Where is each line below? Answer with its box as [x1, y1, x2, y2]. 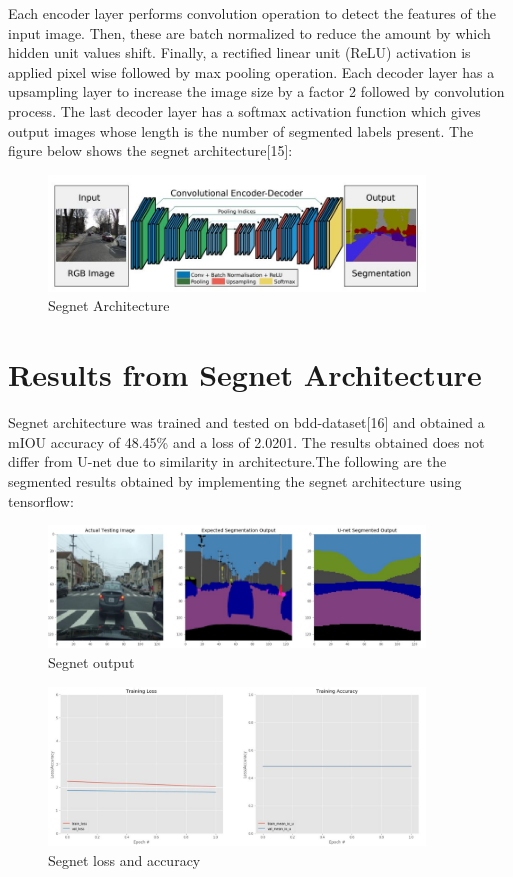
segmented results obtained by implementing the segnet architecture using [8, 470, 462, 491]
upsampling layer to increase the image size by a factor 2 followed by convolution [8, 81, 505, 102]
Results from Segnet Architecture [8, 354, 482, 395]
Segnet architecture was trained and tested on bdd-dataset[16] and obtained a [8, 412, 485, 433]
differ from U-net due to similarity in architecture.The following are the [8, 451, 447, 472]
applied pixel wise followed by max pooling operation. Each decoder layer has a [8, 61, 495, 82]
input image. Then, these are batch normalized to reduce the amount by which [8, 22, 491, 43]
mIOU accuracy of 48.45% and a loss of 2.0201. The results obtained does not [8, 431, 485, 452]
